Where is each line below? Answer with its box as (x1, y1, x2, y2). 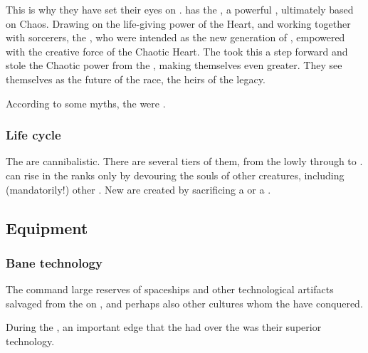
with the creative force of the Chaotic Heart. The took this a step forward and (6, 43, 348, 58)
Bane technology (6, 253, 102, 271)
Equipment (6, 216, 88, 238)
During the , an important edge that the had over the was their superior (6, 320, 322, 334)
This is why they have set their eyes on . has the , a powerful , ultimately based (6, 2, 354, 16)
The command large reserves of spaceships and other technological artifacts (6, 282, 334, 297)
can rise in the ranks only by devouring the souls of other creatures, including (6, 167, 345, 182)
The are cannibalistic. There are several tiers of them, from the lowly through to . (6, 154, 363, 169)
